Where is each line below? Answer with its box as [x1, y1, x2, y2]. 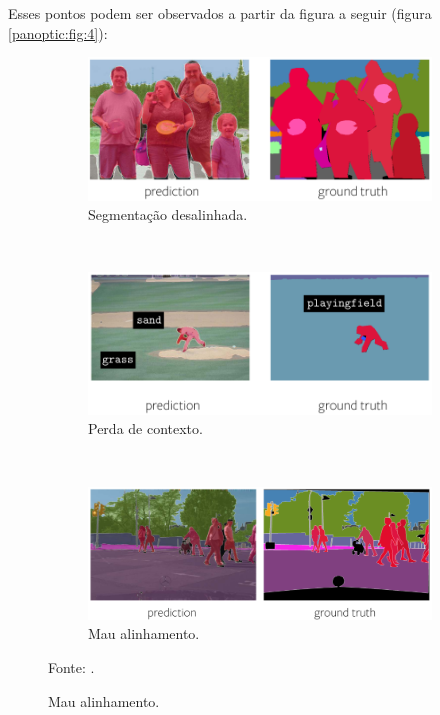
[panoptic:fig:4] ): [8, 22, 108, 43]
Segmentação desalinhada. [88, 204, 248, 225]
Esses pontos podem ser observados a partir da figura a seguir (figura [8, 3, 432, 23]
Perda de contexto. [88, 418, 203, 439]
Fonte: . [48, 656, 95, 677]
